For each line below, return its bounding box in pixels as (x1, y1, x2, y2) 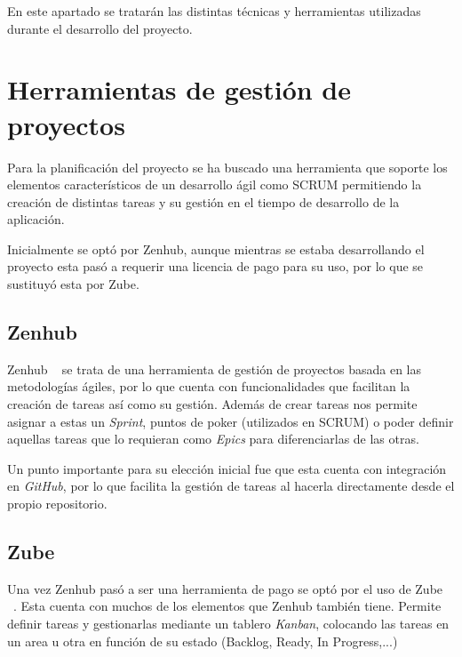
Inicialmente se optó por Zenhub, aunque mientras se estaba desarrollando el (7, 239, 425, 258)
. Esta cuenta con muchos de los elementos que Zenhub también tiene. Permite (13, 597, 442, 615)
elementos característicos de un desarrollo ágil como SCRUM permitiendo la (7, 175, 422, 194)
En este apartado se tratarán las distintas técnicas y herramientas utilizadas (7, 2, 421, 20)
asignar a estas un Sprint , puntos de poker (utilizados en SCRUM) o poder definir (7, 412, 454, 430)
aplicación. (7, 210, 65, 228)
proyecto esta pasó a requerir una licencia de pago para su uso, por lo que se (7, 257, 424, 276)
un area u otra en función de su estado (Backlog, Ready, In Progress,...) (7, 631, 398, 650)
